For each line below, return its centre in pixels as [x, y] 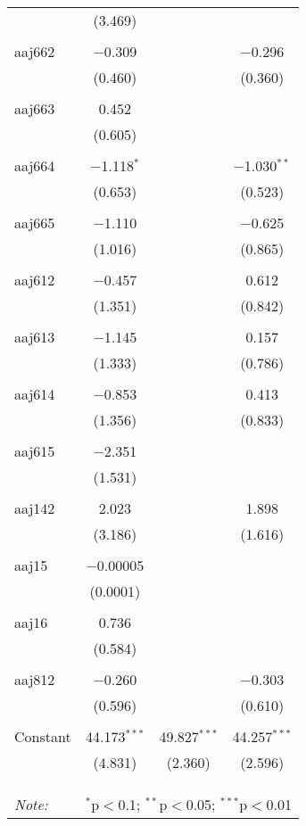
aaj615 [35, 451]
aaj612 [35, 280]
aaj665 [35, 223]
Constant [43, 736]
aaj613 [35, 337]
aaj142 [35, 508]
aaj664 [35, 165]
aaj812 [35, 679]
